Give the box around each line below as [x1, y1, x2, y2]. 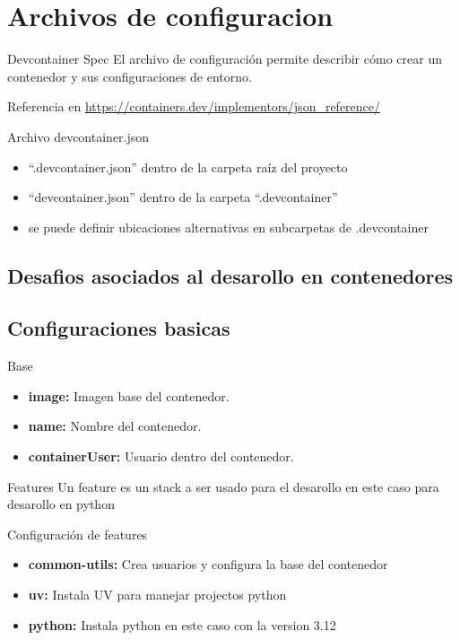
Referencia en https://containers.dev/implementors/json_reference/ [7, 97, 381, 116]
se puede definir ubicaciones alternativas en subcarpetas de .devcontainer [28, 217, 430, 236]
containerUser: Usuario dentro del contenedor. [28, 447, 294, 466]
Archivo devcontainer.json [7, 127, 150, 145]
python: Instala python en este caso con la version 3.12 [28, 615, 336, 634]
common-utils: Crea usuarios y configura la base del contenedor [28, 555, 388, 574]
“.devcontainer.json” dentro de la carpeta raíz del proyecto [28, 157, 348, 176]
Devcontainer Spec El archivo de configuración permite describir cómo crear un [7, 49, 442, 68]
